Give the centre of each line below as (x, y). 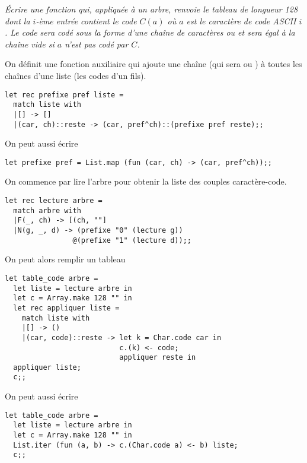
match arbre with (47, 210)
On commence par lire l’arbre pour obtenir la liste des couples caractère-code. (146, 181)
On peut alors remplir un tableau (65, 259)
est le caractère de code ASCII (241, 20)
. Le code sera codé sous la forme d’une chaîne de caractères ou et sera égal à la (150, 32)
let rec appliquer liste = (66, 308)
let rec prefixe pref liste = (64, 95)
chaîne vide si (30, 44)
